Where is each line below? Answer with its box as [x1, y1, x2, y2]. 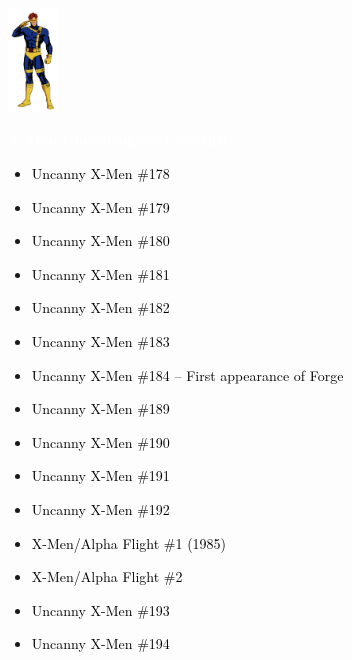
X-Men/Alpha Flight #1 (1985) [31, 532, 227, 553]
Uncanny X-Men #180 [31, 230, 170, 251]
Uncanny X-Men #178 [31, 163, 170, 183]
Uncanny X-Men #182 [31, 297, 170, 318]
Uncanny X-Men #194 [31, 633, 170, 654]
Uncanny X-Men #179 [31, 196, 170, 217]
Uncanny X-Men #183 [31, 330, 170, 351]
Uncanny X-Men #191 [31, 465, 170, 486]
